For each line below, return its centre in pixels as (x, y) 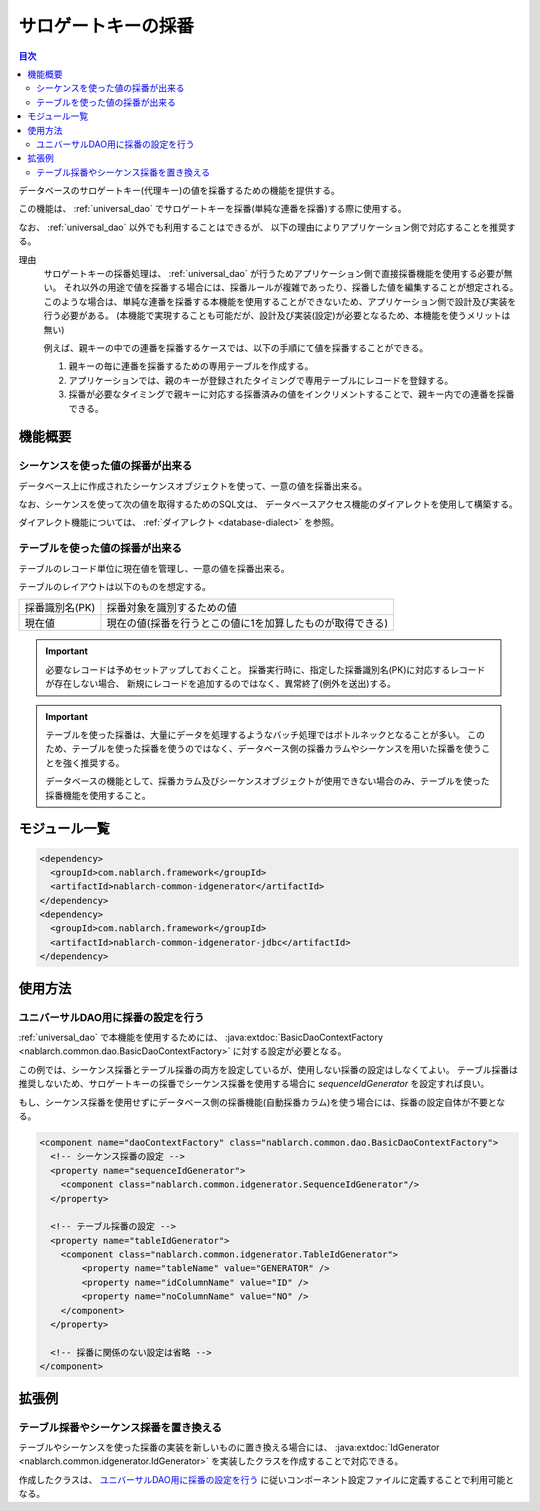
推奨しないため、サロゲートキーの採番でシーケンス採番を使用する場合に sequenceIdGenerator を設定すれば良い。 (254, 1084)
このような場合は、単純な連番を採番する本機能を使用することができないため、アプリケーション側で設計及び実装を (280, 301)
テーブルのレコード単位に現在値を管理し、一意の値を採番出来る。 (154, 568)
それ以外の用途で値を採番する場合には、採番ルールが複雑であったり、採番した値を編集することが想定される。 (291, 287)
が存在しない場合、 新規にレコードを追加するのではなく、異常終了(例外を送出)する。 (221, 684)
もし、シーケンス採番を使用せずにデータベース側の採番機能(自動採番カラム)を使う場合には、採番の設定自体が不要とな (261, 1102)
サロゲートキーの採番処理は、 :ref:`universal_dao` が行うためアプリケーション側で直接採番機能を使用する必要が (273, 274)
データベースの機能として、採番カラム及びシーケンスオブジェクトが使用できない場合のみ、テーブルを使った (267, 781)
